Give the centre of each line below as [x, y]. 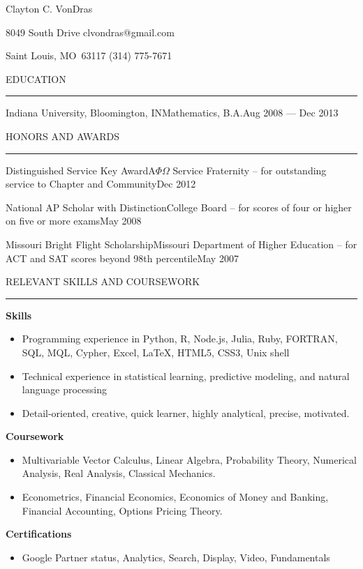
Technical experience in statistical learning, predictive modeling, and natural [186, 375]
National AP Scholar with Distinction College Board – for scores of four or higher [179, 207]
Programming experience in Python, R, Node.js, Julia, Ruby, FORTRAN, [180, 339]
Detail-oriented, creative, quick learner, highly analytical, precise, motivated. [186, 412]
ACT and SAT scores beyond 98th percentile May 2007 [122, 258]
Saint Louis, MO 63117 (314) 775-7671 [89, 55]
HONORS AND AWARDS [62, 136]
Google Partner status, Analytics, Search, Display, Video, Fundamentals [176, 557]
